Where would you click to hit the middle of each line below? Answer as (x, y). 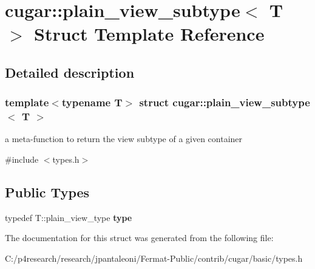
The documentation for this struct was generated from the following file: (139, 238)
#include (22, 159)
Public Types (47, 192)
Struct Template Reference (149, 34)
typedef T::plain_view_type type (69, 217)
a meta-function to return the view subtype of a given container (124, 139)
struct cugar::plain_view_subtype (225, 102)
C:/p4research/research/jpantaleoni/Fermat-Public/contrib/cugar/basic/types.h (154, 258)
